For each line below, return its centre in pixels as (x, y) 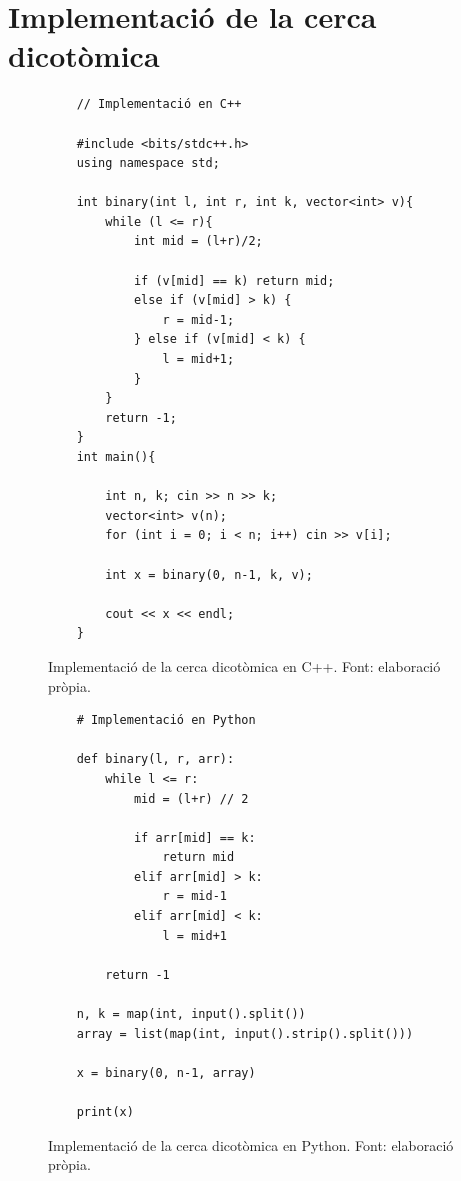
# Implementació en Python (166, 720)
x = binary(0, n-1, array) (166, 1072)
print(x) (105, 1112)
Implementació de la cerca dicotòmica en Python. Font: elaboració (251, 1144)
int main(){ (116, 457)
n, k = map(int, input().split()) (191, 1014)
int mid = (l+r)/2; (198, 241)
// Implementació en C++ (159, 104)
